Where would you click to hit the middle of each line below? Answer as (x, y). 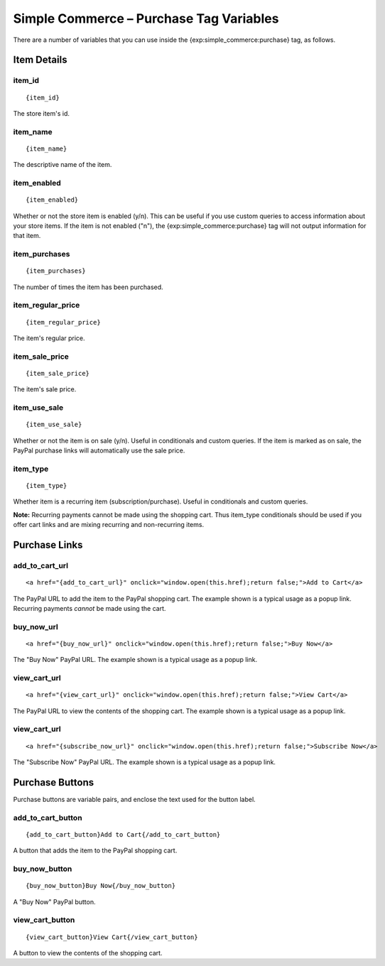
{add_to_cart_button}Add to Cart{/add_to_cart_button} (123, 834)
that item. (27, 236)
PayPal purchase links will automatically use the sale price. (99, 450)
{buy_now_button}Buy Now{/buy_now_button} (101, 886)
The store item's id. (42, 113)
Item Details (40, 60)
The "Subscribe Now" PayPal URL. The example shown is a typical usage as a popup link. (145, 762)
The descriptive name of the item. (63, 165)
